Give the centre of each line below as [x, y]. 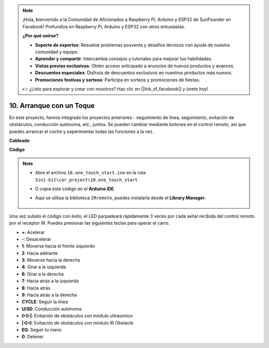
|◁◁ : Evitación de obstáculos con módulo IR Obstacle [78, 323]
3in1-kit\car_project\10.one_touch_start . [87, 180]
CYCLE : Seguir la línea [45, 302]
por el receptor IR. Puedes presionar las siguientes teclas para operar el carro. [89, 223]
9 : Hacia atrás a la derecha [49, 295]
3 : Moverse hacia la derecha [51, 260]
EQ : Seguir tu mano [42, 330]
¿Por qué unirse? [41, 36]
